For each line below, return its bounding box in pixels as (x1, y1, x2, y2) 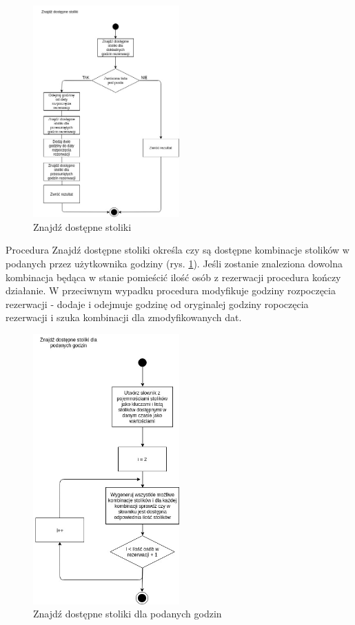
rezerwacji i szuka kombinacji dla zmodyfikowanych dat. (6, 310, 242, 325)
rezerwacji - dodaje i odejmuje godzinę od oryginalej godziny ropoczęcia (6, 296, 309, 311)
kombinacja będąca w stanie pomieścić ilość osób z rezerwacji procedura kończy (6, 269, 341, 284)
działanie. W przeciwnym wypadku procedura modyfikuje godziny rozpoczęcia (6, 283, 336, 298)
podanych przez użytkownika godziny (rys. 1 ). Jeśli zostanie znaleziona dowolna (6, 256, 343, 270)
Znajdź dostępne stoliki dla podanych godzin (33, 606, 222, 621)
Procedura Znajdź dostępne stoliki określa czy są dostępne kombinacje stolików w (6, 243, 349, 257)
